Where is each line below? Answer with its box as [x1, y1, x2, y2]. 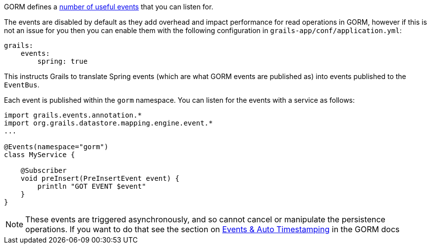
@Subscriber [20, 166, 67, 174]
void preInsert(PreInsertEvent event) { [20, 174, 180, 182]
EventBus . [4, 81, 40, 89]
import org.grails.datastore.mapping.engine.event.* [4, 119, 213, 127]
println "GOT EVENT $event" [37, 182, 146, 190]
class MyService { [4, 151, 75, 159]
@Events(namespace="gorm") [4, 143, 108, 151]
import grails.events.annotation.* [4, 111, 142, 119]
